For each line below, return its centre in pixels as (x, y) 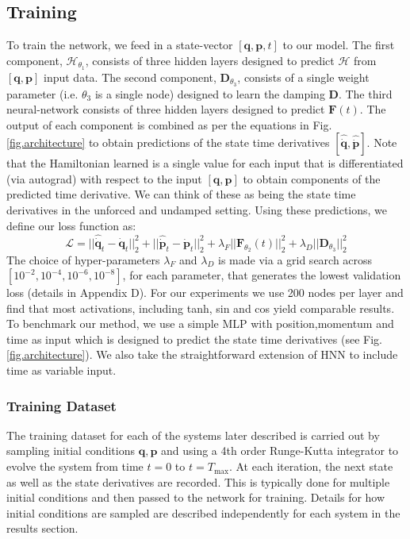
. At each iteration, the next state (311, 466)
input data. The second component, (130, 77)
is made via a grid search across (295, 259)
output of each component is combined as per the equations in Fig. (169, 124)
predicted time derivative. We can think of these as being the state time (181, 194)
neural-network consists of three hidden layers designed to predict (166, 109)
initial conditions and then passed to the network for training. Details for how (196, 497)
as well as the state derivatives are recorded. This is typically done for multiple (198, 481)
